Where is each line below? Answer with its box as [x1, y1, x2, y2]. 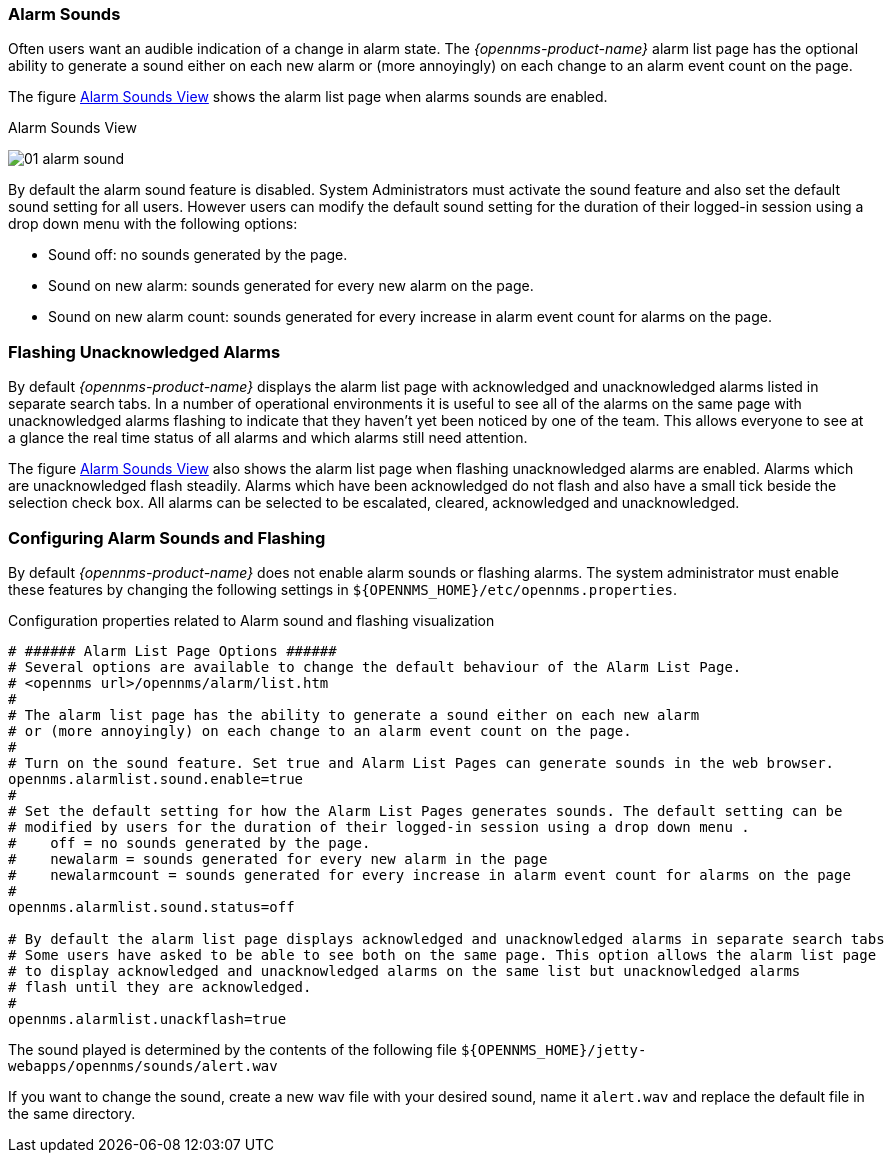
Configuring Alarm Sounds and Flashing [8, 527, 326, 548]
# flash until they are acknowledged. [8, 978, 312, 995]
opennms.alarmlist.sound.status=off [8, 898, 295, 915]
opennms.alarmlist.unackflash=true [8, 1010, 287, 1027]
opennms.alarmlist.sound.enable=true [8, 770, 304, 787]
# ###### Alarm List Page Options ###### [8, 642, 337, 659]
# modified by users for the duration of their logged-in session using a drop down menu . [8, 818, 750, 835]
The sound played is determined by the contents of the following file [8, 1040, 457, 1058]
